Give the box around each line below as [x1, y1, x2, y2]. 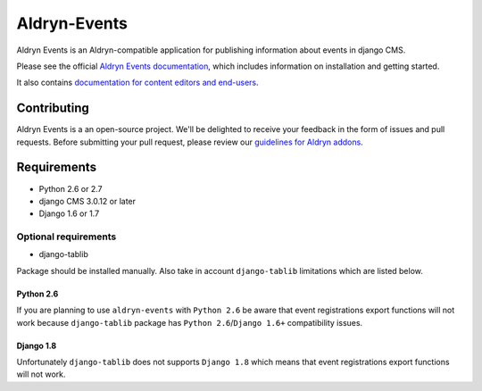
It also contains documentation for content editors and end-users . [16, 77, 259, 88]
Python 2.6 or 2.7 [38, 183, 103, 194]
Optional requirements [16, 230, 117, 243]
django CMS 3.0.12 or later [38, 195, 137, 206]
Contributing [16, 101, 89, 116]
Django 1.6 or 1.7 [38, 208, 100, 219]
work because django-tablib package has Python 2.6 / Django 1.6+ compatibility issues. [16, 317, 363, 328]
